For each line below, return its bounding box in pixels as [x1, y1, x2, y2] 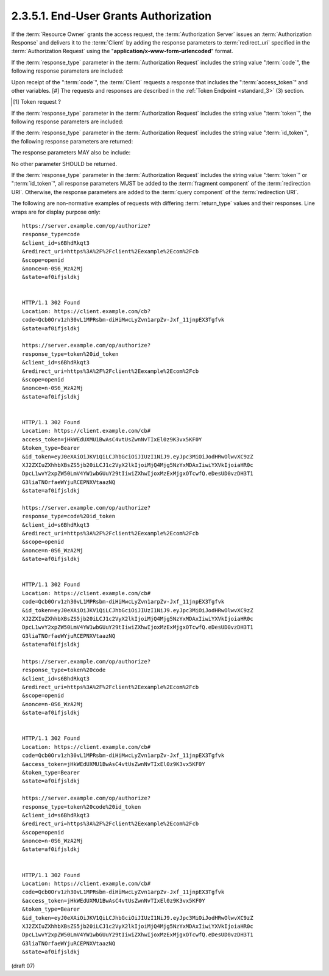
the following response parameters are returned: [11, 137, 133, 145]
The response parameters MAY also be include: [11, 149, 131, 156]
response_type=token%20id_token [22, 350, 119, 357]
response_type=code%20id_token [22, 513, 116, 520]
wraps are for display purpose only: [11, 208, 101, 215]
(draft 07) [11, 962, 35, 969]
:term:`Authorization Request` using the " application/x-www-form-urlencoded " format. [11, 48, 234, 55]
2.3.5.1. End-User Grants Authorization [11, 9, 212, 23]
